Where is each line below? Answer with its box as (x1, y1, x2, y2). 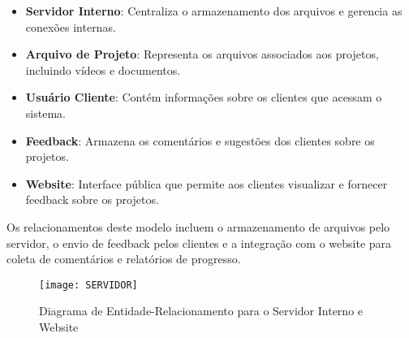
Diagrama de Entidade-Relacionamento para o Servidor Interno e (39, 302, 364, 319)
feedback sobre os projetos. (25, 191, 159, 208)
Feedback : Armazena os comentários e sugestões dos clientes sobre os (25, 132, 375, 149)
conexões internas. (25, 18, 116, 35)
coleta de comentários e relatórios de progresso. (6, 250, 241, 267)
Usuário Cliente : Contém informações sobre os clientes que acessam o (25, 89, 382, 106)
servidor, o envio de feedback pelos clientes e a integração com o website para (6, 234, 392, 251)
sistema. (25, 104, 66, 121)
